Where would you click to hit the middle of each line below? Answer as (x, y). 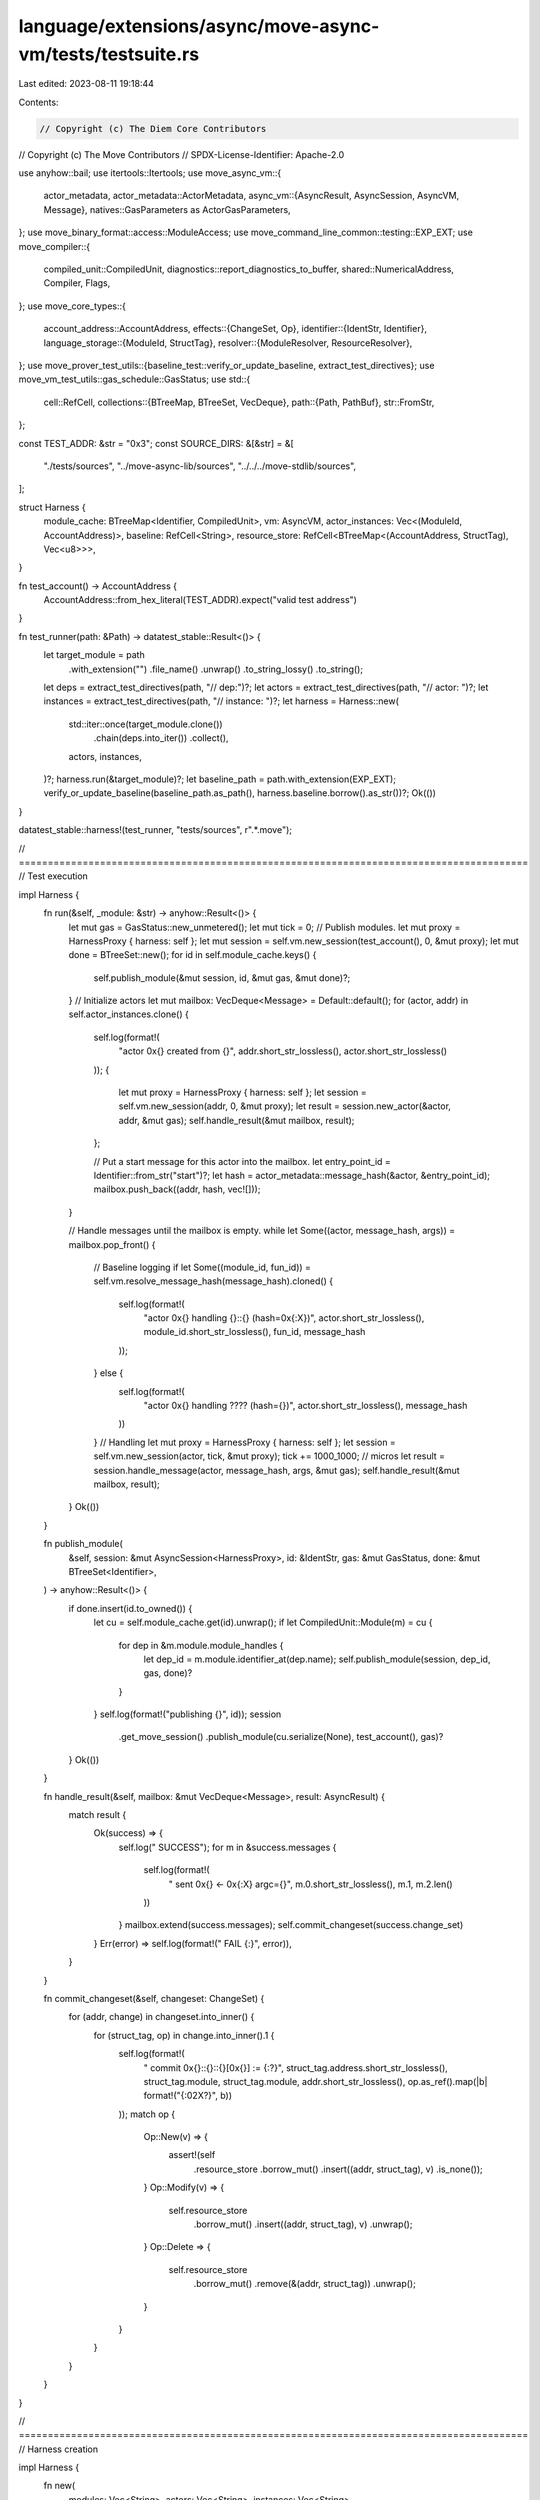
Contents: (38, 102)
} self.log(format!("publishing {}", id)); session (187, 1714)
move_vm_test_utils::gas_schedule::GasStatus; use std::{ (134, 379)
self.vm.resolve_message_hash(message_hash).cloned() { (213, 1281)
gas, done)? (168, 1673)
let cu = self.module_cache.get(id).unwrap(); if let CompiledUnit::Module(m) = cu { (263, 1622)
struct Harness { (52, 507)
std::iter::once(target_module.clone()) (146, 724)
